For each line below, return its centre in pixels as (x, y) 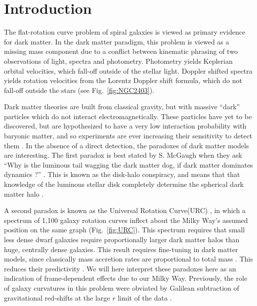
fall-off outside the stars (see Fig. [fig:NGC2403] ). (79, 90)
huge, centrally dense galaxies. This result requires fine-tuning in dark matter (121, 249)
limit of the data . (145, 297)
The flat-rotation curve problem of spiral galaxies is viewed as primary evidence (125, 32)
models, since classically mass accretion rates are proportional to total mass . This (128, 259)
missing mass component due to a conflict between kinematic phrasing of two (121, 51)
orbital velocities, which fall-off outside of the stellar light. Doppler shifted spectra (128, 70)
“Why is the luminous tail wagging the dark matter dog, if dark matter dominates (128, 164)
